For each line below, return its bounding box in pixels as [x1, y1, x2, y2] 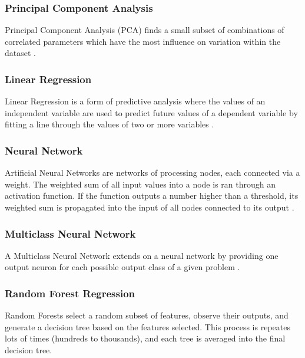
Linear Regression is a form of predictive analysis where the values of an [5, 95, 266, 107]
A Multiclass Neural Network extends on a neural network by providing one [5, 249, 279, 261]
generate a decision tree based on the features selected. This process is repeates [5, 320, 290, 333]
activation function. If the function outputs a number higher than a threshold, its [5, 189, 299, 202]
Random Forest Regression [5, 285, 135, 300]
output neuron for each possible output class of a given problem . [5, 261, 240, 273]
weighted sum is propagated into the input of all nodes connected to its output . [5, 201, 294, 213]
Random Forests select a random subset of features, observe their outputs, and [5, 309, 289, 321]
